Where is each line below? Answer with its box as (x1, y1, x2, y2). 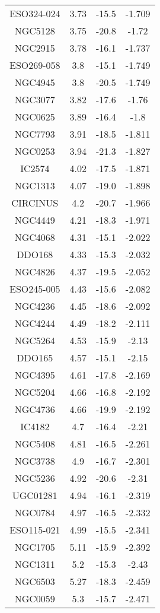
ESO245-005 (9, 282, 60, 296)
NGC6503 (14, 574, 55, 588)
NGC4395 (14, 368, 55, 382)
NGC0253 (14, 144, 55, 158)
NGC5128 (14, 24, 55, 37)
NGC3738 (14, 454, 55, 468)
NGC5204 (14, 385, 55, 399)
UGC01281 (12, 488, 57, 502)
